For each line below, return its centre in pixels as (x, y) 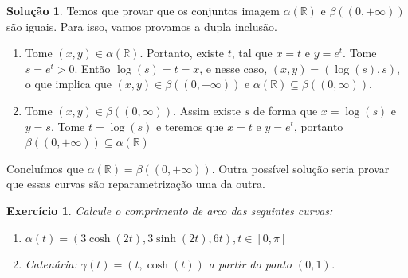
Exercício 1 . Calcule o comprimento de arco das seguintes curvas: (170, 210)
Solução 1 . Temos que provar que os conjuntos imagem (143, 10)
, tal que (252, 53)
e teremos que (190, 126)
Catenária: (51, 264)
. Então (92, 68)
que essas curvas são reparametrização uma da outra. (136, 184)
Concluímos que (45, 168)
